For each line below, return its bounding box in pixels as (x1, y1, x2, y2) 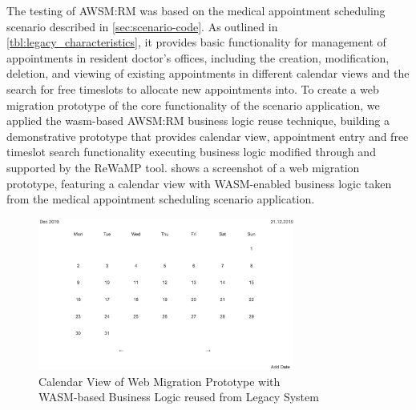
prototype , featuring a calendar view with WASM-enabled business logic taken (6, 175, 392, 191)
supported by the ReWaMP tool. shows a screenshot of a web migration (6, 159, 360, 175)
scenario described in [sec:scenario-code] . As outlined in (6, 18, 278, 34)
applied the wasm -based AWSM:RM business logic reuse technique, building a (6, 112, 390, 129)
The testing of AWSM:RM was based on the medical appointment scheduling (6, 2, 386, 18)
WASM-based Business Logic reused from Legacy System (38, 388, 319, 405)
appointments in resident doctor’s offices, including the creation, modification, (6, 49, 390, 66)
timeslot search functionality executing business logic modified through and (6, 143, 376, 160)
